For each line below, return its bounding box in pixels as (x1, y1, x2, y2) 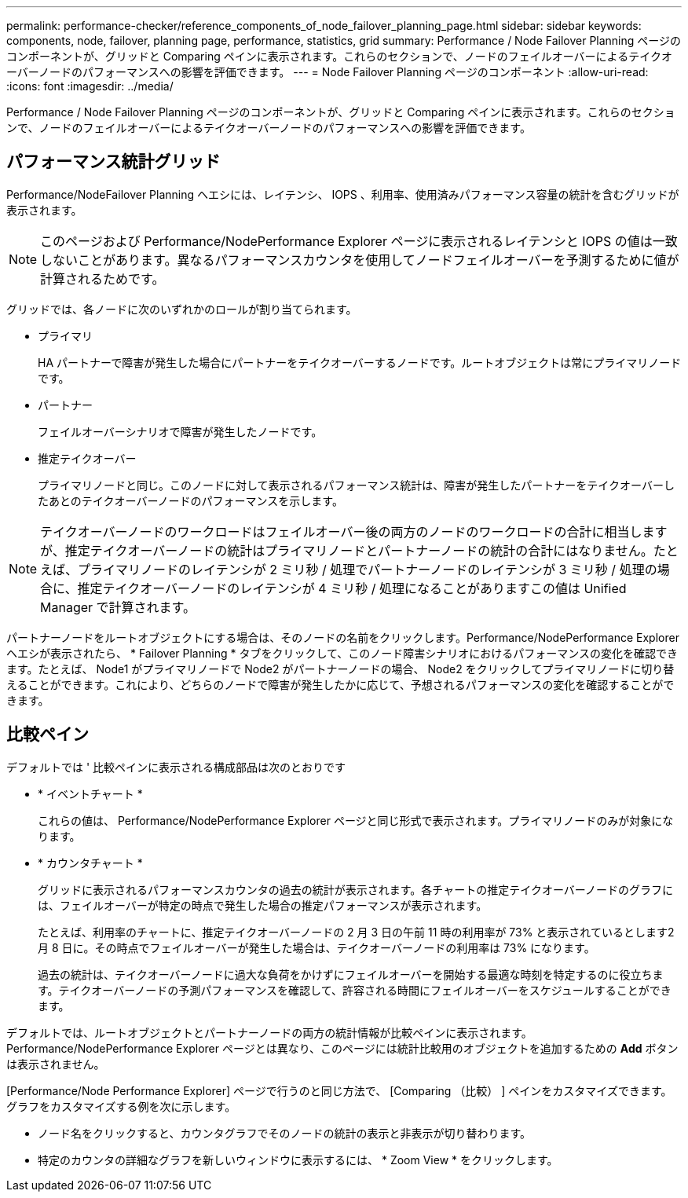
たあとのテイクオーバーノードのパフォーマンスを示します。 (38, 493, 343, 507)
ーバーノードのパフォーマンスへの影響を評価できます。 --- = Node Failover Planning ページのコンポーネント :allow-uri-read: (6, 65, 649, 79)
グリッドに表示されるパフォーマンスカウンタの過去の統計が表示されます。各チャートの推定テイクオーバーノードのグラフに (38, 882, 673, 896)
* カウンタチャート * (38, 855, 143, 870)
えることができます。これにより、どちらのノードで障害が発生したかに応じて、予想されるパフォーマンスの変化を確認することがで (6, 677, 675, 691)
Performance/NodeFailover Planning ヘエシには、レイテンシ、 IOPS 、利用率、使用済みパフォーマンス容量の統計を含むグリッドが (6, 187, 679, 201)
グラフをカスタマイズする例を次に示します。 (6, 1099, 236, 1113)
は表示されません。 (6, 1057, 105, 1071)
